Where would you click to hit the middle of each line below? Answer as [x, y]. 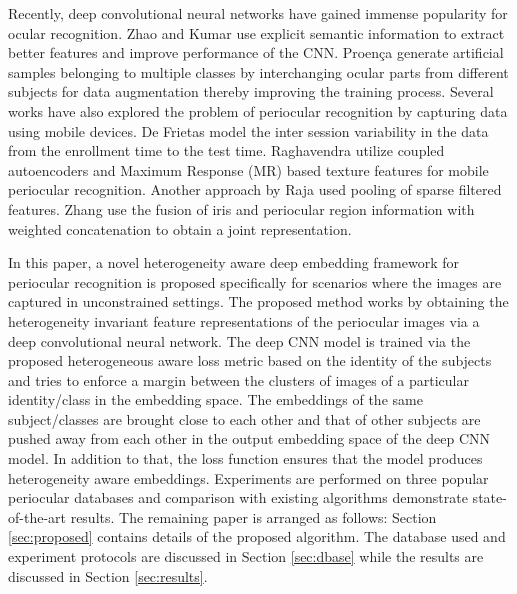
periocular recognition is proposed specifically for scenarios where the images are [255, 281]
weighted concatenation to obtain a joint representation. [180, 228]
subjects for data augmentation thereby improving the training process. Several [251, 91]
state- [489, 497]
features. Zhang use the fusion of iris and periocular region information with [241, 208]
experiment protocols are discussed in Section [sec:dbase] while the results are [246, 556]
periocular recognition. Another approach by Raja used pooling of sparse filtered [255, 189]
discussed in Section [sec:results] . [108, 575]
